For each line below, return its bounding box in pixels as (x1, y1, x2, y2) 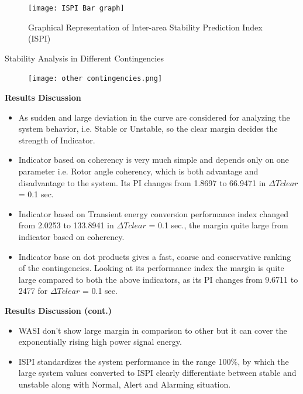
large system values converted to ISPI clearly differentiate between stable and (18, 366, 297, 379)
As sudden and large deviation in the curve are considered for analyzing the (18, 111, 290, 123)
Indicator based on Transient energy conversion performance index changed (18, 207, 289, 220)
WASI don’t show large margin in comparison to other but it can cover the (18, 324, 287, 336)
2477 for (18, 285, 48, 297)
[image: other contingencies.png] (28, 74, 163, 83)
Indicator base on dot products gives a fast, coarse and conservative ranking (18, 250, 291, 262)
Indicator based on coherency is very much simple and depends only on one (18, 153, 289, 166)
